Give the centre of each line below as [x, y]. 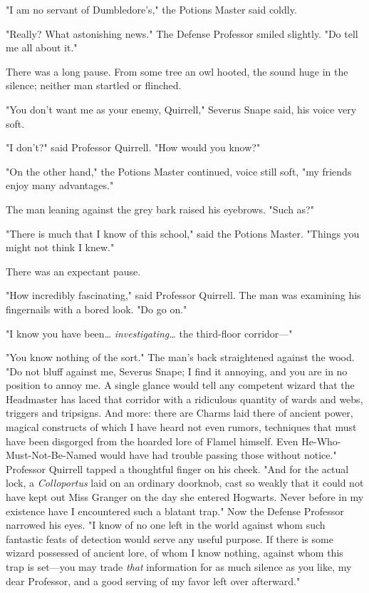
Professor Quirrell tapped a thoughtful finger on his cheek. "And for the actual [177, 468]
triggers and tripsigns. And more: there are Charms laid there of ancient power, [180, 413]
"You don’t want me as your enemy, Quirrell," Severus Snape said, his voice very [181, 109]
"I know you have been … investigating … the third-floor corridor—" [149, 333]
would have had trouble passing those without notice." [218, 455]
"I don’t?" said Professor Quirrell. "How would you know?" [133, 147]
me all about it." [42, 47]
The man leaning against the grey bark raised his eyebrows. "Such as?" [160, 209]
